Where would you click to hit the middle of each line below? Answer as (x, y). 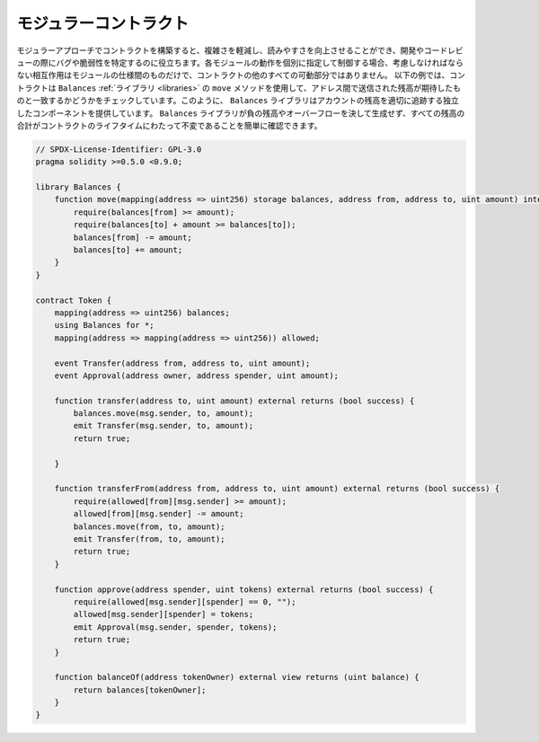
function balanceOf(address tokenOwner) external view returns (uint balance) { (237, 677)
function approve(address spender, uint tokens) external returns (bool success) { (244, 589)
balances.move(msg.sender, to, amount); (163, 414)
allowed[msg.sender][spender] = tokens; (163, 614)
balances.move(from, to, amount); (149, 526)
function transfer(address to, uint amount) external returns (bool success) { (234, 401)
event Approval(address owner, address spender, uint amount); (197, 375)
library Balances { (78, 187)
